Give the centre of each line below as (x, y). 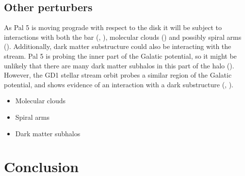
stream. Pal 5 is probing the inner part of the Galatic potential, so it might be (120, 56)
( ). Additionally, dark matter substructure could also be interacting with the (118, 46)
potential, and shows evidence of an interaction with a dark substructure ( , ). (119, 84)
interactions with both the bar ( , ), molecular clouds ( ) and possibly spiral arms (123, 37)
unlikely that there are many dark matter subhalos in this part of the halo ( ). (119, 65)
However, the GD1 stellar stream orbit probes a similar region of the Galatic (118, 75)
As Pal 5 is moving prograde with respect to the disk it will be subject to (113, 27)
